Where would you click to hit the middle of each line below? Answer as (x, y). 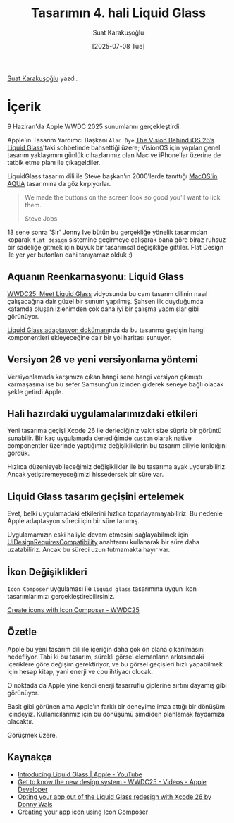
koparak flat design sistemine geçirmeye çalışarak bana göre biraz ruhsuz (117, 239)
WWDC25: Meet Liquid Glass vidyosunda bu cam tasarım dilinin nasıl (107, 293)
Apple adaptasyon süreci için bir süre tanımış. (73, 521)
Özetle (22, 632)
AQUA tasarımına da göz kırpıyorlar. (59, 183)
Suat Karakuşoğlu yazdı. (43, 78)
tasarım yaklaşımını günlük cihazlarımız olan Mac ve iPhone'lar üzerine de (114, 155)
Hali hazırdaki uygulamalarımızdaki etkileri (103, 414)
